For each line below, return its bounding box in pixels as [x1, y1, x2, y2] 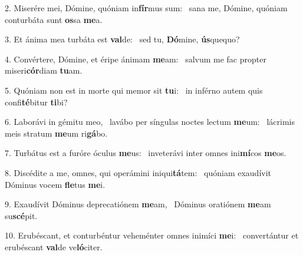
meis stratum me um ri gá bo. [5, 127, 108, 139]
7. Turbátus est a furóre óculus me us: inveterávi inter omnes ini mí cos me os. [5, 147, 286, 159]
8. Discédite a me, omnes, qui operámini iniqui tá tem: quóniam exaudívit [5, 166, 272, 178]
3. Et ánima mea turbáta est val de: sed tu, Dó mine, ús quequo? [5, 33, 240, 45]
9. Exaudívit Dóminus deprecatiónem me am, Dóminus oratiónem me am [5, 198, 271, 210]
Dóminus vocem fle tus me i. [5, 178, 106, 190]
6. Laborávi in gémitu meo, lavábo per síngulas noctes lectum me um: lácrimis [5, 115, 295, 128]
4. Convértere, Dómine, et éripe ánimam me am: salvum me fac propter [5, 52, 266, 65]
